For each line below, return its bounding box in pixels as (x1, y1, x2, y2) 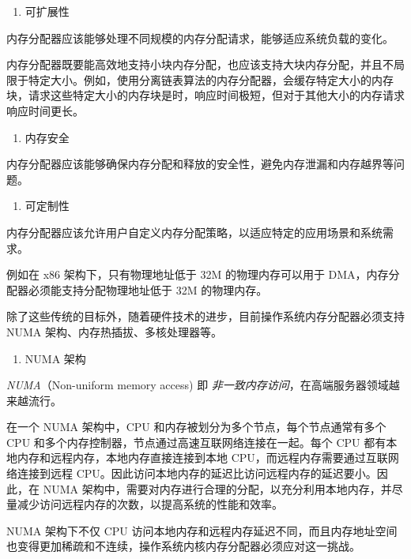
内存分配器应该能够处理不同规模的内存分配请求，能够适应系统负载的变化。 (6, 29, 394, 46)
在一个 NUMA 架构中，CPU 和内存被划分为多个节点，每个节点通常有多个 (6, 418, 386, 435)
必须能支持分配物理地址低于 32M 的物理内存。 (28, 281, 268, 298)
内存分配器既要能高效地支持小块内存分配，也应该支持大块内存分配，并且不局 (6, 56, 405, 73)
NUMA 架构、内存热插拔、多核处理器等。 (6, 323, 222, 340)
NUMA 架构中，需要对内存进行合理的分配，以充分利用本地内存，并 (43, 480, 392, 497)
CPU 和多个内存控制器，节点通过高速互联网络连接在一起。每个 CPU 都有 (6, 433, 386, 450)
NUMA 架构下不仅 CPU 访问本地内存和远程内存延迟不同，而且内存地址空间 (6, 522, 398, 538)
